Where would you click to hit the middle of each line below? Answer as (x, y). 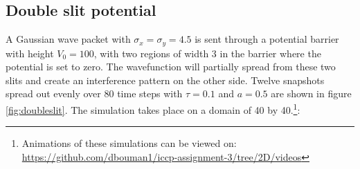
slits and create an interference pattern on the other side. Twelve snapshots (165, 80)
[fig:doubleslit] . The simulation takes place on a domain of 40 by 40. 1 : (153, 109)
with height (30, 53)
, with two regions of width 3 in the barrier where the (207, 53)
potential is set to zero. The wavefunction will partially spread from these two (171, 67)
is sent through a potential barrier (267, 39)
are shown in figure (311, 93)
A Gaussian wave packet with (68, 39)
